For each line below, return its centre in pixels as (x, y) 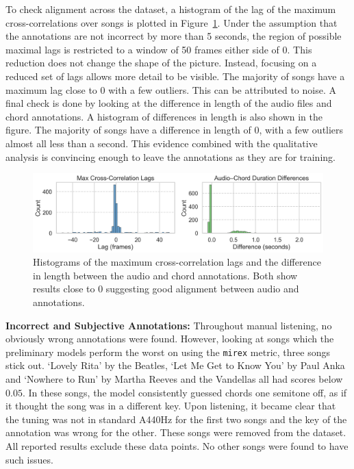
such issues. (29, 459)
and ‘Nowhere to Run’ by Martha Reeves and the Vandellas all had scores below (174, 379)
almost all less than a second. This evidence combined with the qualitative (162, 143)
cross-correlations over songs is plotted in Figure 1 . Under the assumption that (172, 22)
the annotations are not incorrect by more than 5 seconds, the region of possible (174, 36)
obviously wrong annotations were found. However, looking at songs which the (170, 339)
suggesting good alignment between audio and (202, 289)
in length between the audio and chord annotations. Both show (165, 275)
